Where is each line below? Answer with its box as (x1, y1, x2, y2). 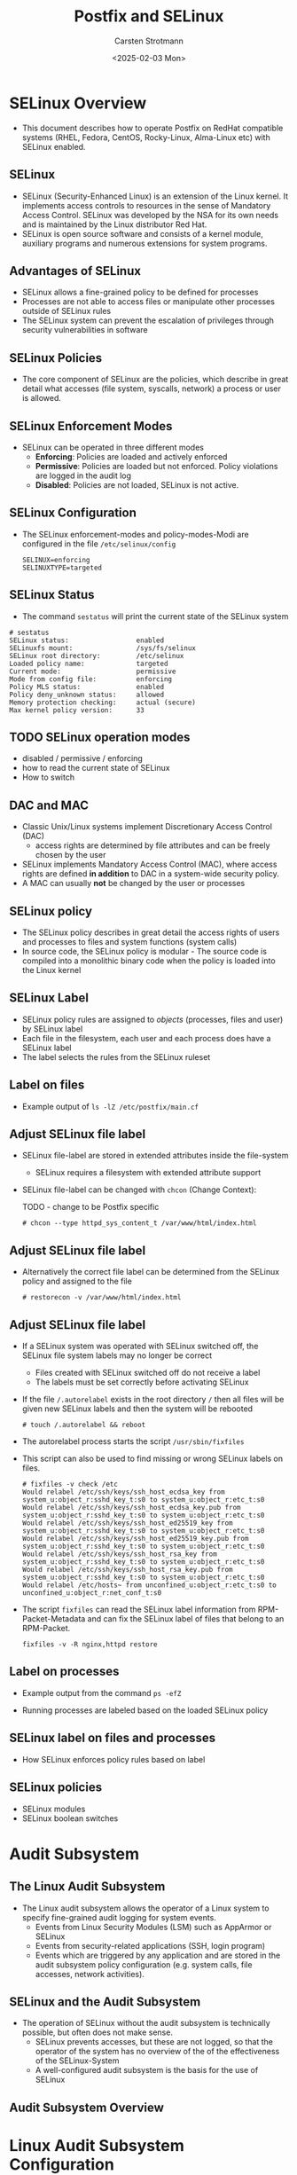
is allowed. (21, 393, 62, 404)
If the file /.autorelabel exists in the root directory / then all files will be (21, 1394, 285, 1405)
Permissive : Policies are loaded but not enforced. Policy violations (35, 460, 278, 471)
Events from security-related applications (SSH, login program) (35, 1940, 266, 1951)
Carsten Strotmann (114, 35, 184, 46)
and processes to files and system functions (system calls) (21, 937, 238, 946)
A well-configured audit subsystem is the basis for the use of (35, 2065, 259, 2076)
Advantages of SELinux (9, 263, 142, 279)
